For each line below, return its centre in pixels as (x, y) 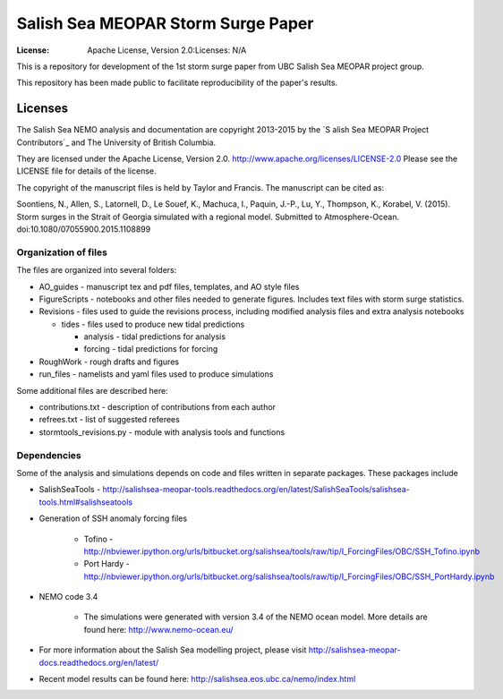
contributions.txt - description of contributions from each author (158, 407)
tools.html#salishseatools (86, 502)
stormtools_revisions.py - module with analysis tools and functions (162, 432)
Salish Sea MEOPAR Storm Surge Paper (165, 23)
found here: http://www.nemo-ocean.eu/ (158, 629)
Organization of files (62, 252)
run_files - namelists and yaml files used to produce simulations (156, 374)
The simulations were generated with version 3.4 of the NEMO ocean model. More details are (256, 617)
